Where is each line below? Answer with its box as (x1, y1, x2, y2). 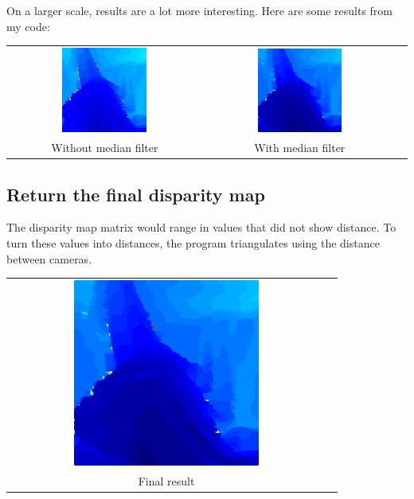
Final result (138, 473, 195, 489)
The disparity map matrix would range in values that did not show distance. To (6, 219, 396, 236)
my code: (6, 18, 50, 34)
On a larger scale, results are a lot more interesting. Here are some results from (6, 2, 393, 18)
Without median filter (51, 139, 158, 156)
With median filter (254, 139, 346, 156)
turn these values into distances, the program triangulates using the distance (6, 235, 380, 251)
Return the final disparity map (6, 181, 265, 206)
